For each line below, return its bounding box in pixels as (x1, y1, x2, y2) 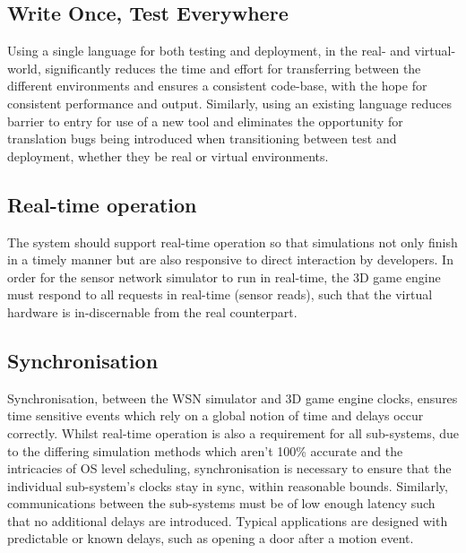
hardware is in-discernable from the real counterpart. (7, 302, 298, 321)
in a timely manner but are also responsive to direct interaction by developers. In (7, 250, 453, 269)
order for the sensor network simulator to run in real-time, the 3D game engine (7, 267, 441, 286)
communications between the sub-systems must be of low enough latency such (7, 494, 436, 513)
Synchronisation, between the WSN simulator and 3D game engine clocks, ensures (7, 388, 458, 407)
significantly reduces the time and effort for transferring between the (45, 58, 421, 77)
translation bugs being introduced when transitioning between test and (7, 129, 397, 148)
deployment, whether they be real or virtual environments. (7, 146, 329, 165)
